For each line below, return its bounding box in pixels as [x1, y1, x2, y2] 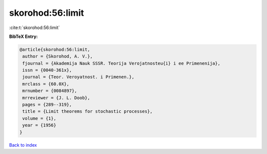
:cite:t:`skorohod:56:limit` [9, 25, 60, 31]
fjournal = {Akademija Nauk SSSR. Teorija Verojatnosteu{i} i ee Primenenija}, [22, 61, 221, 66]
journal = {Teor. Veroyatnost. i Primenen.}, [22, 74, 134, 80]
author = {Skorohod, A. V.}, [22, 54, 93, 59]
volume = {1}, [22, 116, 56, 121]
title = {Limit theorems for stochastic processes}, [22, 109, 153, 114]
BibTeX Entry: [9, 33, 38, 39]
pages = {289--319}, [22, 102, 72, 108]
